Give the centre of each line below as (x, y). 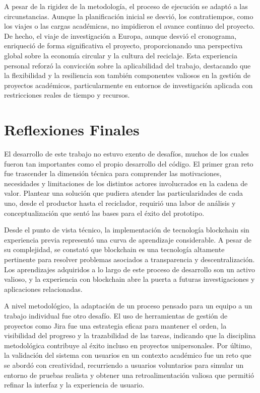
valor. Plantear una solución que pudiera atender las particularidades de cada (123, 193)
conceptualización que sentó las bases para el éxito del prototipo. (104, 213)
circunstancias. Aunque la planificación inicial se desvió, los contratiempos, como (129, 16)
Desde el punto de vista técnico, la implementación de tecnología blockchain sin (127, 230)
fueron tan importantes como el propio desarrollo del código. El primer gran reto (129, 163)
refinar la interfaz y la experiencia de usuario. (74, 385)
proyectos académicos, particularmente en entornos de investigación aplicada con (128, 85)
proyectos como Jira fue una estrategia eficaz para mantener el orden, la (115, 325)
